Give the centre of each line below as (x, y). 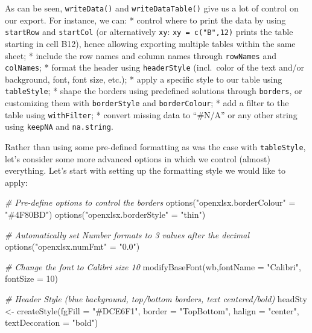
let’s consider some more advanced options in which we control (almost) (138, 158)
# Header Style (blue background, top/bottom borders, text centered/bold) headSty (156, 299)
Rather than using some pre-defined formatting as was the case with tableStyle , (155, 147)
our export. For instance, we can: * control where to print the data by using (145, 20)
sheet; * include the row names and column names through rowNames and (141, 55)
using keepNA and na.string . (59, 126)
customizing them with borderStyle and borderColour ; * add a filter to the (147, 103)
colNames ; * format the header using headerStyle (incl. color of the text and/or (155, 67)
